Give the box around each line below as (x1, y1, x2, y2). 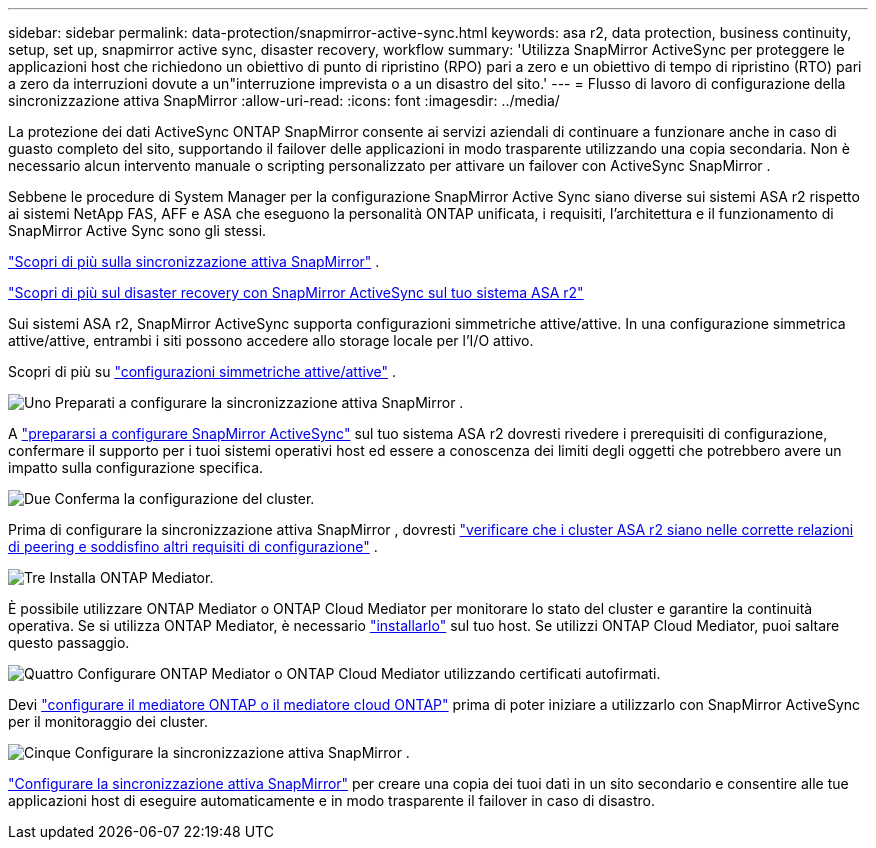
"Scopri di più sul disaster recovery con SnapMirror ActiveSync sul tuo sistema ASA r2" (8, 284, 584, 301)
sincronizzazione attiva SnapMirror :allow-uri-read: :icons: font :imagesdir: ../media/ (8, 92, 560, 109)
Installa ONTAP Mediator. (49, 569, 214, 586)
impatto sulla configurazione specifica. (8, 459, 264, 476)
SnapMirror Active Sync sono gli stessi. (8, 222, 267, 239)
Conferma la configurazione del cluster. (54, 490, 315, 507)
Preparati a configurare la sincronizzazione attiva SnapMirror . (55, 394, 464, 411)
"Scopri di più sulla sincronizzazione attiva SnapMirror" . (8, 253, 380, 270)
